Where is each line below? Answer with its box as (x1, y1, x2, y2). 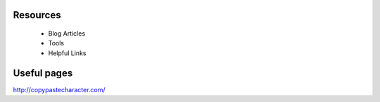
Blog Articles (48, 29, 86, 38)
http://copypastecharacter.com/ (13, 85, 106, 94)
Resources (13, 9, 61, 21)
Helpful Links (48, 49, 87, 57)
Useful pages (13, 67, 73, 79)
